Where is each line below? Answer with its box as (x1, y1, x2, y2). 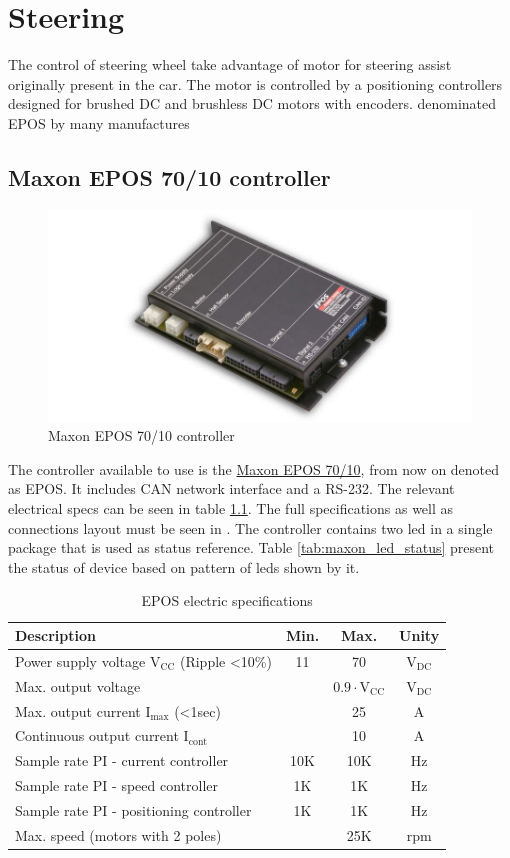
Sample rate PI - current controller (15, 750, 229, 771)
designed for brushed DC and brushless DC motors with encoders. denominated (8, 93, 497, 114)
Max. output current (15, 700, 141, 721)
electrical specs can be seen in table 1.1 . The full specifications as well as (8, 498, 454, 519)
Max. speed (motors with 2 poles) (15, 824, 222, 845)
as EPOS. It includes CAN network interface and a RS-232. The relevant (8, 478, 455, 499)
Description (15, 625, 97, 646)
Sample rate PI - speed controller (15, 775, 218, 796)
